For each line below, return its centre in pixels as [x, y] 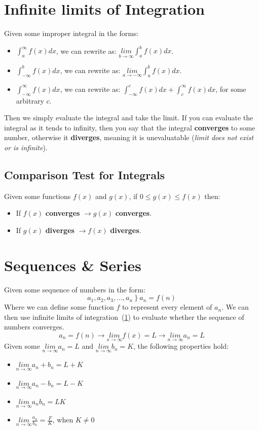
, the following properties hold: [181, 346]
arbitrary [30, 100]
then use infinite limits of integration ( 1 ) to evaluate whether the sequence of [124, 317]
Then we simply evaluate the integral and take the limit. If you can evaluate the [129, 118]
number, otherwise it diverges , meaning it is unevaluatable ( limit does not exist [129, 137]
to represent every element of [167, 307]
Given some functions [38, 196]
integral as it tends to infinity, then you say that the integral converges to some [130, 127]
